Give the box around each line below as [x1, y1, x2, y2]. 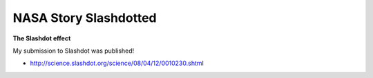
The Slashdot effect [12, 34, 71, 42]
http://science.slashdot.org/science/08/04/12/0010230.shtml [30, 59, 204, 68]
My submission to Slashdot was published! [12, 47, 135, 55]
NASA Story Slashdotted [12, 10, 157, 25]
